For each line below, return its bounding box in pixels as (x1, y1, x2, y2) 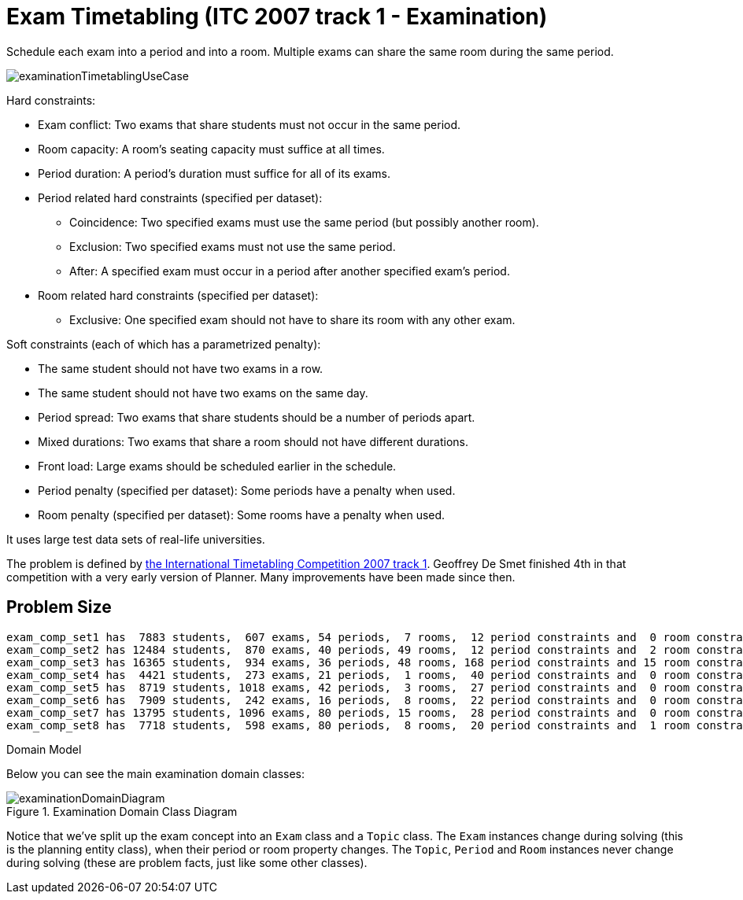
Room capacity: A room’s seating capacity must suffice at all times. (38, 142, 385, 156)
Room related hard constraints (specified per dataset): (38, 288, 319, 302)
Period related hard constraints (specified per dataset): (38, 190, 323, 205)
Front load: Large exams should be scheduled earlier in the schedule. (38, 459, 397, 473)
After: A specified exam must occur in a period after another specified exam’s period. (69, 264, 510, 278)
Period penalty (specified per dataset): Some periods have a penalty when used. (38, 483, 456, 497)
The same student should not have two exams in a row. (38, 361, 323, 375)
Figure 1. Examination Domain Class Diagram (6, 804, 238, 818)
